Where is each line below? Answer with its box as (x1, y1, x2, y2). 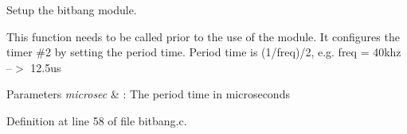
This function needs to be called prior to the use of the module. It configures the (6, 28, 400, 44)
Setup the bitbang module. (6, 2, 137, 17)
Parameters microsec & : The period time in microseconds (6, 86, 290, 102)
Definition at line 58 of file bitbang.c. (6, 112, 187, 128)
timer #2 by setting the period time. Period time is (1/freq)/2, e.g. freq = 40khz (6, 44, 401, 60)
